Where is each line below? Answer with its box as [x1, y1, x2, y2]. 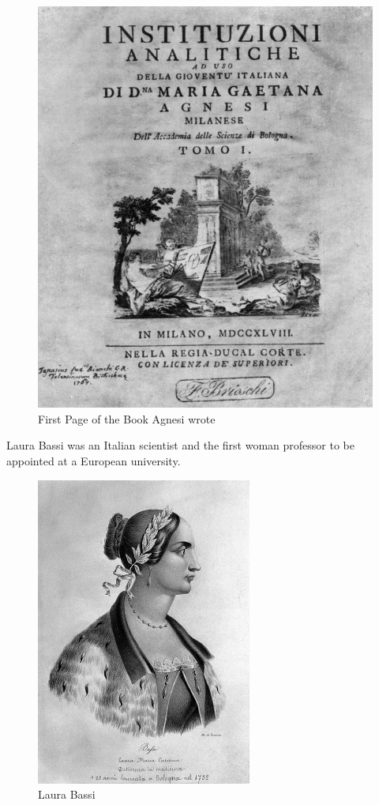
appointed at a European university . [6, 453, 181, 469]
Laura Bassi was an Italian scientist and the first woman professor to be [6, 437, 355, 453]
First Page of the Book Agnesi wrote [38, 410, 216, 427]
